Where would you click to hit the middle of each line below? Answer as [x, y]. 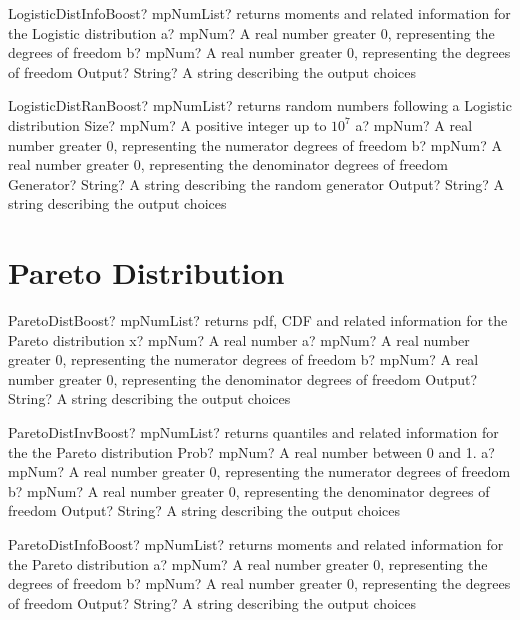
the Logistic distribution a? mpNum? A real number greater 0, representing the [251, 32]
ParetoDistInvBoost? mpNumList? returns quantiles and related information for [253, 432]
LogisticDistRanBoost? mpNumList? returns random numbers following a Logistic [260, 105]
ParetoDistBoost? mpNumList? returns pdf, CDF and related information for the [258, 320]
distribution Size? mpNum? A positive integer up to [167, 124]
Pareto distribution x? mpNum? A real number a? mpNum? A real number [239, 339]
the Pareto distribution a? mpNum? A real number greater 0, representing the [248, 563]
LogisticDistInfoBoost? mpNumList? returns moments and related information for [259, 13]
